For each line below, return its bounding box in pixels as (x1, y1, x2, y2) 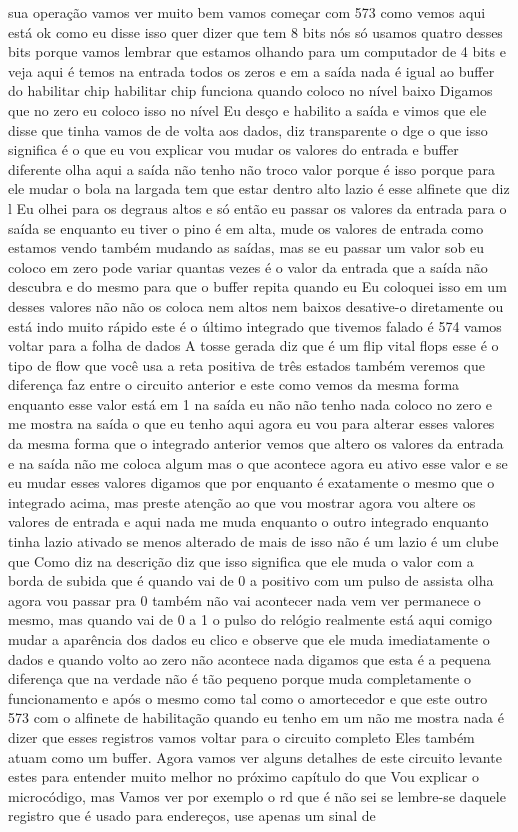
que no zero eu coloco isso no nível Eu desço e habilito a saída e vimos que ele (8, 99, 487, 120)
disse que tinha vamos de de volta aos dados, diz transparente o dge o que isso (8, 119, 488, 140)
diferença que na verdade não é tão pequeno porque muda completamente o (8, 668, 471, 689)
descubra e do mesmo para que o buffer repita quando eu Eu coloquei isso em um (8, 276, 507, 297)
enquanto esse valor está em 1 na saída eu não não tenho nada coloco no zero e (8, 393, 493, 414)
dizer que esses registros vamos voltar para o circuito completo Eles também (8, 726, 475, 747)
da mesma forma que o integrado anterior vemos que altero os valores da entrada (8, 433, 504, 454)
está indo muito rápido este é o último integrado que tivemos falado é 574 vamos (8, 315, 502, 336)
